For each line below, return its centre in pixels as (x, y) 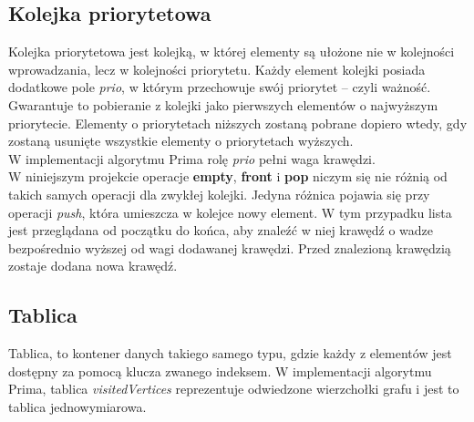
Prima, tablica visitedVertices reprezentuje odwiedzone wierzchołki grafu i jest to (234, 389)
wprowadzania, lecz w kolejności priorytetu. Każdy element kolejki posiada (217, 69)
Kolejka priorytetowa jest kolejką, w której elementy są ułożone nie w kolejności (232, 51)
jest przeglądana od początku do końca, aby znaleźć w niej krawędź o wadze (221, 230)
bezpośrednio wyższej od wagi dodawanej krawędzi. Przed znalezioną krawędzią (230, 247)
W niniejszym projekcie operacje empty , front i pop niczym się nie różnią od (228, 176)
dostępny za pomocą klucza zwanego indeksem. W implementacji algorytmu (220, 371)
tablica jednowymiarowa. (77, 406)
